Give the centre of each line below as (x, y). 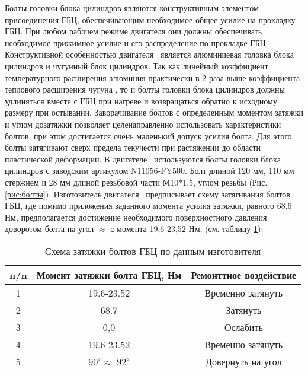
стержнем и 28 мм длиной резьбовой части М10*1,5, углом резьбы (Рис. (136, 182)
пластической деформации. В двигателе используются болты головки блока (143, 159)
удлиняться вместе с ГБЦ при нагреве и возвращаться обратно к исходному (141, 101)
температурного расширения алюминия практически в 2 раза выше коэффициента (153, 77)
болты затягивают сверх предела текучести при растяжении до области (133, 147)
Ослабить (243, 327)
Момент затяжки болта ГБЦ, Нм (109, 275)
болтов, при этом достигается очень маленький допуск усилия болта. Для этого (148, 136)
